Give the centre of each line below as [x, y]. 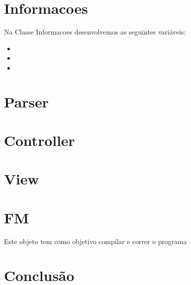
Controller [40, 140]
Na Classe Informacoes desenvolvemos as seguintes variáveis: [95, 32]
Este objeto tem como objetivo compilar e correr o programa [95, 241]
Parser [26, 101]
